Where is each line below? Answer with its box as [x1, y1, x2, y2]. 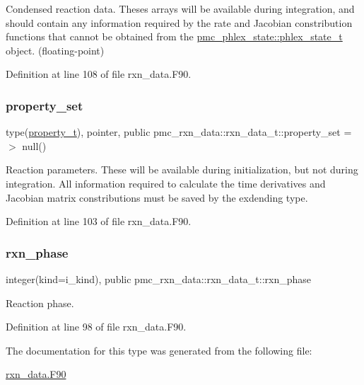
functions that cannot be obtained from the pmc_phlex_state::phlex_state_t [6, 29, 343, 44]
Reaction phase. [6, 295, 74, 310]
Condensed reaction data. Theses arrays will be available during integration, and [6, 1, 355, 16]
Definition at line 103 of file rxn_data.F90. [6, 214, 192, 229]
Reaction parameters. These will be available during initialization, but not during [6, 162, 358, 177]
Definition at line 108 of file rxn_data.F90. [6, 67, 192, 81]
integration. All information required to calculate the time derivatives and [6, 176, 326, 190]
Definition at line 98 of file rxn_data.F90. [6, 319, 187, 334]
